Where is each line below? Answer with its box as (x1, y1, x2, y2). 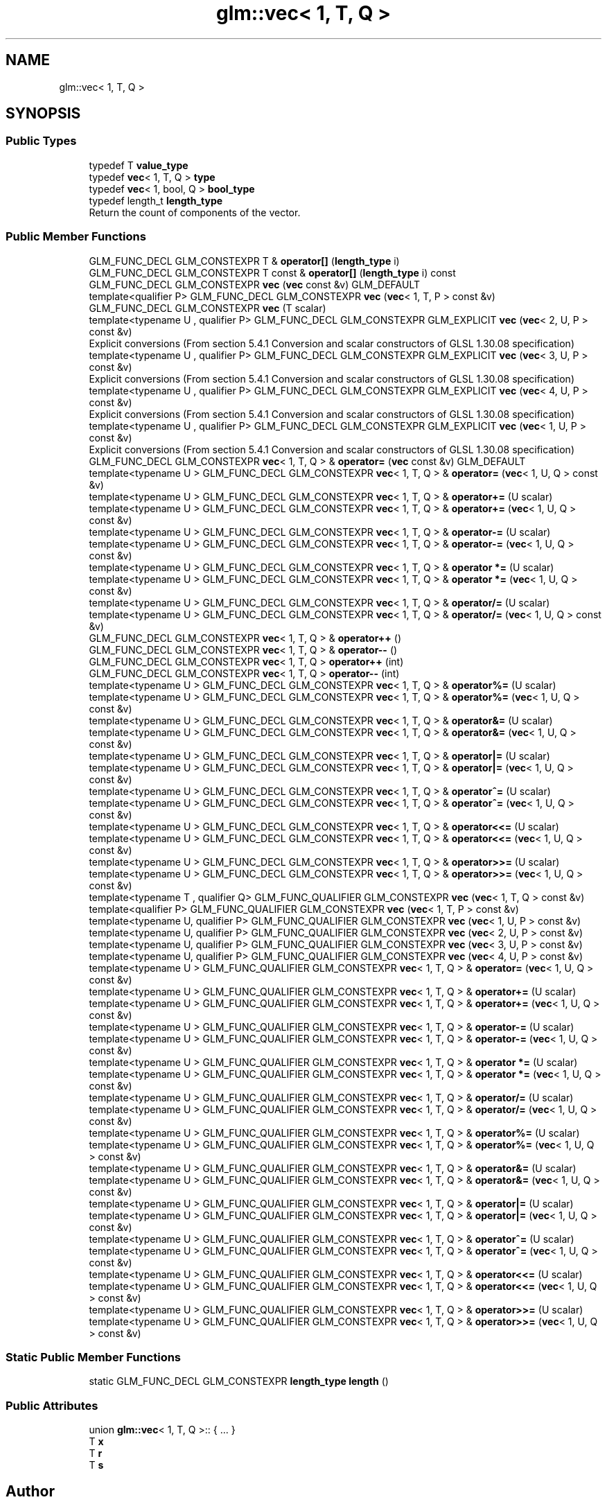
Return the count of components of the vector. (89, 206, 301, 218)
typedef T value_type (89, 159, 188, 171)
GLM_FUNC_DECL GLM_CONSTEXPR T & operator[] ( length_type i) (89, 254, 400, 267)
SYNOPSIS (6, 105, 81, 123)
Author (6, 1483, 55, 1501)
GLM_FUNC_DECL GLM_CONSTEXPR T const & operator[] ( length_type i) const (89, 266, 456, 279)
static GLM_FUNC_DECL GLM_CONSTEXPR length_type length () (89, 1375, 389, 1388)
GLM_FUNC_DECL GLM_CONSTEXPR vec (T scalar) (89, 302, 326, 314)
